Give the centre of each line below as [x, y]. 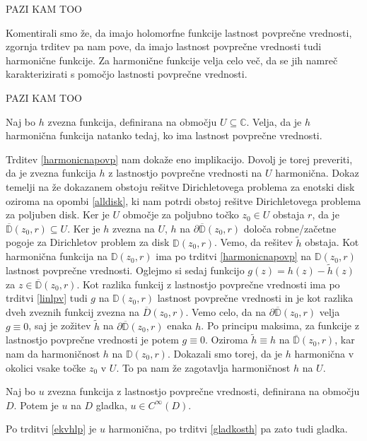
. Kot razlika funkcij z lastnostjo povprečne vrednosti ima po [208, 284]
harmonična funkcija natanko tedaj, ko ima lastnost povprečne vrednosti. [164, 135]
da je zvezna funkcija [51, 173]
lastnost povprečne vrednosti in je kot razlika [255, 298]
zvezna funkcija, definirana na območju [132, 121]
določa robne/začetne [290, 228]
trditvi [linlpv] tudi [47, 298]
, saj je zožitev [60, 325]
